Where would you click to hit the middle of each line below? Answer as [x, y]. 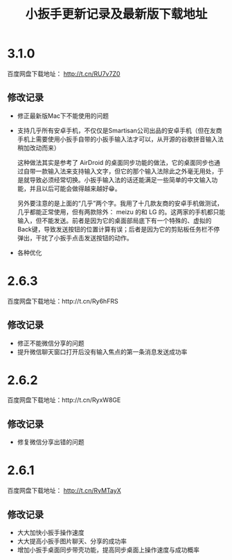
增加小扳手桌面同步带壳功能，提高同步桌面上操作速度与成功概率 [108, 550]
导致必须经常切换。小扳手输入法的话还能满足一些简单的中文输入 [121, 180]
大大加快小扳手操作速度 [51, 532]
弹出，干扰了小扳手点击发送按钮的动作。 [75, 238]
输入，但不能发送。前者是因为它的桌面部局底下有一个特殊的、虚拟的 [114, 220]
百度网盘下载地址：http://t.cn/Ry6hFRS [63, 301]
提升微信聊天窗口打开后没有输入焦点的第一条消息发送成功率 [102, 351]
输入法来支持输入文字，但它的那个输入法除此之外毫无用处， [133, 171]
